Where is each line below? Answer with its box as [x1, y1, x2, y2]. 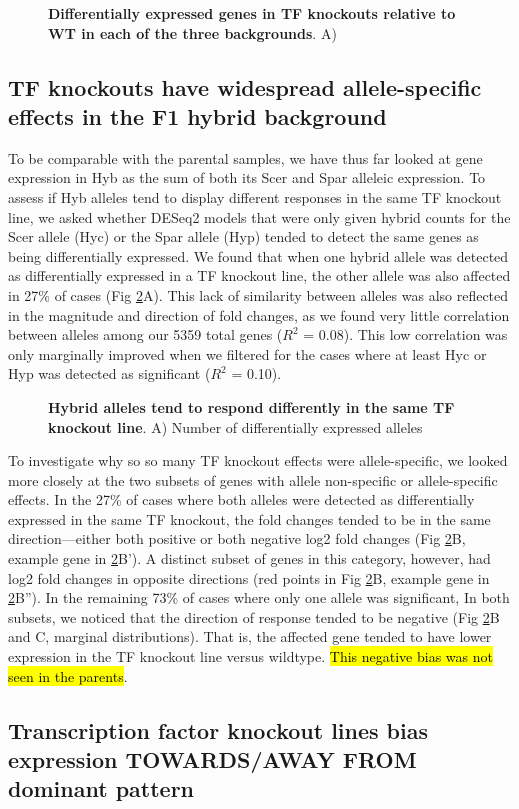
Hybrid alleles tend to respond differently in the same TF [48, 396, 455, 417]
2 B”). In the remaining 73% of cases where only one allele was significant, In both [8, 587, 510, 608]
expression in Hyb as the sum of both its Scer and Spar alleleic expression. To [8, 167, 486, 188]
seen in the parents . [8, 665, 128, 686]
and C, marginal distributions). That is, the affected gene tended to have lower [8, 626, 492, 647]
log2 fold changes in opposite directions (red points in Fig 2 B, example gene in [8, 567, 490, 588]
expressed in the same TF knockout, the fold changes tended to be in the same [8, 508, 491, 529]
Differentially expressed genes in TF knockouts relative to [48, 3, 456, 23]
